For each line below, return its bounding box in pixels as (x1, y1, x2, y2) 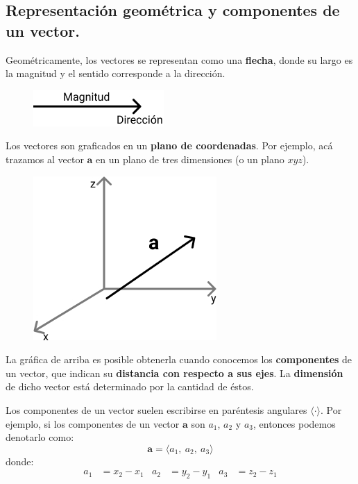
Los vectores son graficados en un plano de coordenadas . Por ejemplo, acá (6, 138, 333, 153)
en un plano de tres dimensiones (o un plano (96, 151, 284, 166)
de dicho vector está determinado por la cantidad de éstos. (6, 379, 254, 394)
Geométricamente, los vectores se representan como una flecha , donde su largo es (6, 52, 353, 67)
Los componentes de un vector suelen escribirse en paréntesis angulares (6, 402, 307, 417)
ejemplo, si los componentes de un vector (6, 416, 180, 431)
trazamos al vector (6, 151, 84, 166)
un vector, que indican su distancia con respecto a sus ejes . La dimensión (6, 365, 343, 380)
